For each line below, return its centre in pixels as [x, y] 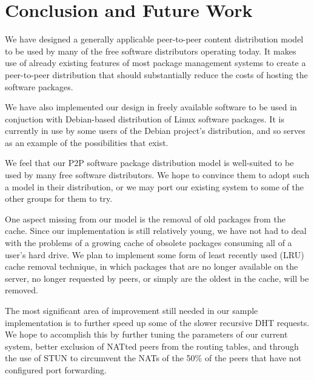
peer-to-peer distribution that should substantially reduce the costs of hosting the [156, 74]
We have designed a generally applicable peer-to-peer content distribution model [154, 39]
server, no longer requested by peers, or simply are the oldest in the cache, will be [157, 278]
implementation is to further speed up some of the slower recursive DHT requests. [157, 322]
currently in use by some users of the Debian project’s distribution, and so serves [155, 131]
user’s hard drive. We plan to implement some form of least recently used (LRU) [155, 254]
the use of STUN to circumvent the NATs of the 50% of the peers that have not [153, 358]
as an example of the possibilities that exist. [87, 142]
